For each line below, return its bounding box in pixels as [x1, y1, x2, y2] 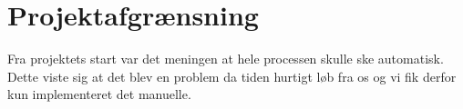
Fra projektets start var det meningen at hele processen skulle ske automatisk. [7, 49, 444, 68]
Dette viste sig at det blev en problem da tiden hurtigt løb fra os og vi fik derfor [7, 66, 457, 85]
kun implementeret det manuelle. [7, 84, 191, 104]
